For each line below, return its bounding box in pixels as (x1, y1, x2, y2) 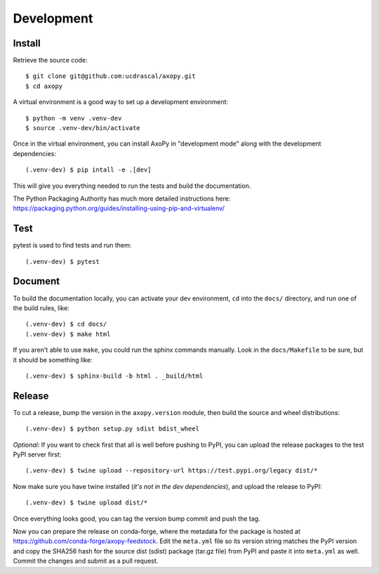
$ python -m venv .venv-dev (25, 114, 122, 122)
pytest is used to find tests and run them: (13, 241, 132, 250)
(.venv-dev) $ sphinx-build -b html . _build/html (25, 371, 204, 380)
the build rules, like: (13, 303, 69, 312)
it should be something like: (13, 355, 93, 364)
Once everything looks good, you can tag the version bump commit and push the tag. (13, 514, 260, 523)
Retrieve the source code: (13, 56, 88, 65)
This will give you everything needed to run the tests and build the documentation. (13, 181, 251, 190)
